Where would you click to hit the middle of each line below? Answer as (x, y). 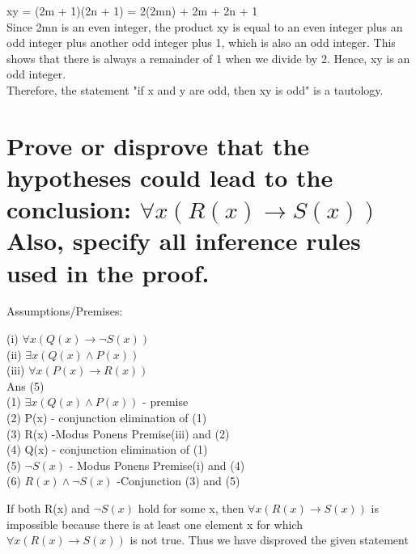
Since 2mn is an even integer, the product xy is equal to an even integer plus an (205, 26)
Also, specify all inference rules (184, 241)
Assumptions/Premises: (65, 311)
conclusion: (69, 209)
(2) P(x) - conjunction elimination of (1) (107, 417)
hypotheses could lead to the (170, 177)
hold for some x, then (191, 507)
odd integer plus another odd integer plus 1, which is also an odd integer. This (201, 42)
